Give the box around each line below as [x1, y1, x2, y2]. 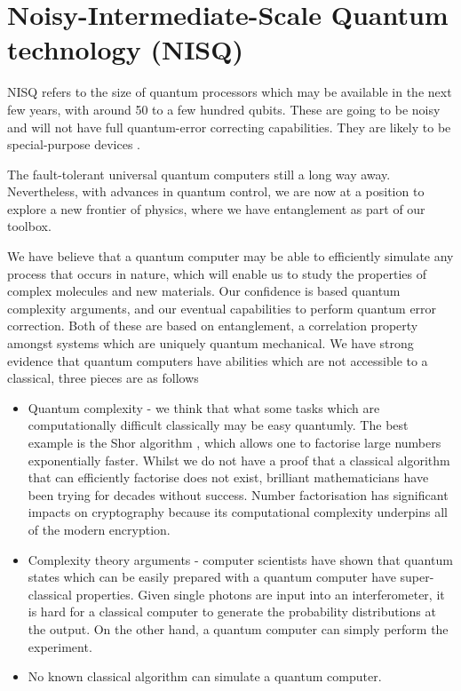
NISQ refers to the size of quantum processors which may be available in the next [7, 83, 452, 101]
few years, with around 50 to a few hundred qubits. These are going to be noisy [7, 99, 441, 118]
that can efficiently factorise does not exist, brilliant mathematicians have [28, 468, 429, 487]
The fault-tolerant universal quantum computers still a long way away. [7, 164, 391, 183]
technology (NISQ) [7, 31, 243, 68]
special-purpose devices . [7, 135, 140, 154]
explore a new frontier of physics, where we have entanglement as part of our [7, 199, 425, 218]
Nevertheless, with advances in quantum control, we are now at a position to [7, 182, 425, 201]
